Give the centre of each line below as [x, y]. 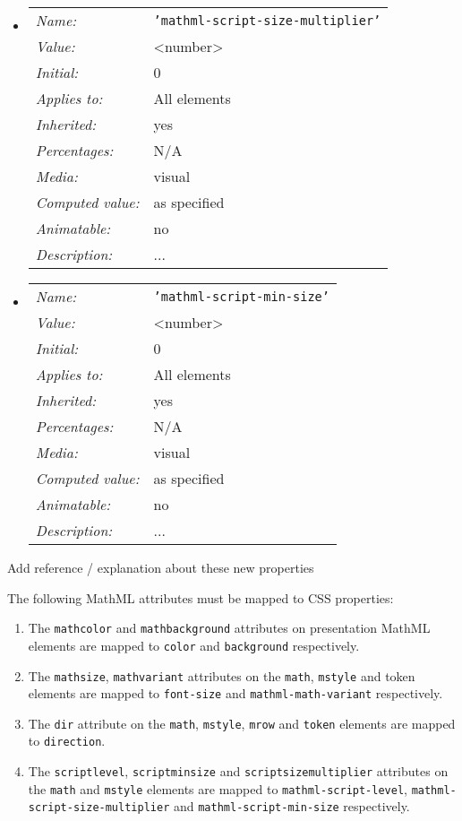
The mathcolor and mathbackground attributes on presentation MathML [229, 628]
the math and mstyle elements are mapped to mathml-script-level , [218, 788]
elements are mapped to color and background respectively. [194, 645]
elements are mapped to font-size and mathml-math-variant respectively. [235, 693]
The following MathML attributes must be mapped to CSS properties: [201, 597]
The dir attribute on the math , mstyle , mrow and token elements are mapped [242, 723]
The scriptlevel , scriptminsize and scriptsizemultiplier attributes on [238, 771]
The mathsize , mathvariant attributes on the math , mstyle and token [222, 675]
